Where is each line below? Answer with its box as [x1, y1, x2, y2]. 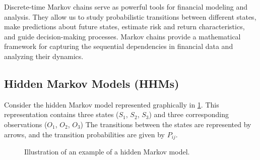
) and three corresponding [149, 109, 229, 120]
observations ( [4, 119, 47, 129]
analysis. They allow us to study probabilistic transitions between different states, [4, 11, 256, 22]
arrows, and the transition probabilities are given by [4, 129, 165, 139]
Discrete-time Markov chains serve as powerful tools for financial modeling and [4, 2, 247, 12]
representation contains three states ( [4, 109, 119, 120]
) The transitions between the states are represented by [80, 119, 251, 129]
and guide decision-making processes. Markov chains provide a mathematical [4, 31, 241, 41]
